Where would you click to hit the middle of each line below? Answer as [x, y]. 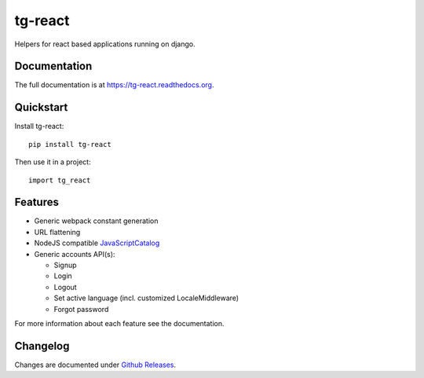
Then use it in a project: [53, 162]
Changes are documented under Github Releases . [95, 365]
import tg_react [60, 180]
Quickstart [41, 107]
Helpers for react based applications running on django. [105, 44]
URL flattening [57, 232]
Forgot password [81, 309]
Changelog [42, 346]
